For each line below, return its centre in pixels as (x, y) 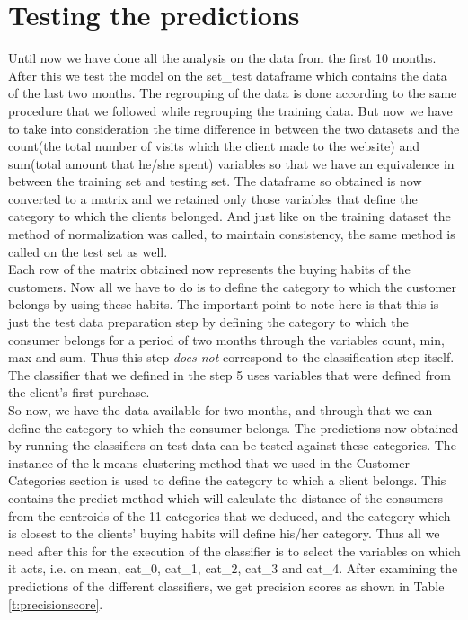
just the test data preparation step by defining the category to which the (208, 322)
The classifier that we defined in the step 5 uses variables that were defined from (230, 374)
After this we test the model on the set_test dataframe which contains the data (228, 75)
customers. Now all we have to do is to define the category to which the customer (232, 286)
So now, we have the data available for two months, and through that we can (221, 410)
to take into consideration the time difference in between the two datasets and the (234, 128)
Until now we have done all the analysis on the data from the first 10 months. (222, 58)
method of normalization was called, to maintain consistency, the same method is (232, 234)
